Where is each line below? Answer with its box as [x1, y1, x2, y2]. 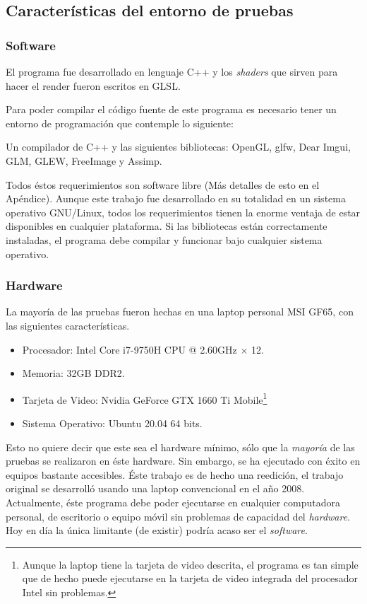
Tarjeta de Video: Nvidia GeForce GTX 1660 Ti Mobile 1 [22, 390, 267, 407]
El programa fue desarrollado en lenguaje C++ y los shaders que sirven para [6, 64, 338, 79]
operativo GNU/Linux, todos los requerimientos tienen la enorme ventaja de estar [6, 204, 361, 219]
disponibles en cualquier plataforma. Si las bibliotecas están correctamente [6, 219, 327, 233]
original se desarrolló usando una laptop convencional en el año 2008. [6, 481, 305, 496]
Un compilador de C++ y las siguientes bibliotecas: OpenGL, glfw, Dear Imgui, [6, 139, 351, 154]
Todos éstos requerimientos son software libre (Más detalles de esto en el [6, 177, 320, 192]
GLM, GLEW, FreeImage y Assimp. [6, 153, 162, 168]
